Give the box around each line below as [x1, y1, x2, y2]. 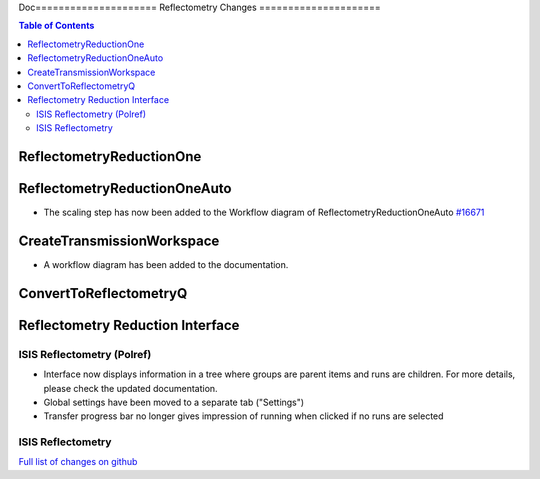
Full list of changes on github [18, 456, 138, 468]
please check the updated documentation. [43, 382, 219, 394]
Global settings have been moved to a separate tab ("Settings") [43, 396, 305, 408]
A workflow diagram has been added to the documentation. [43, 258, 289, 270]
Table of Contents [18, 20, 95, 32]
